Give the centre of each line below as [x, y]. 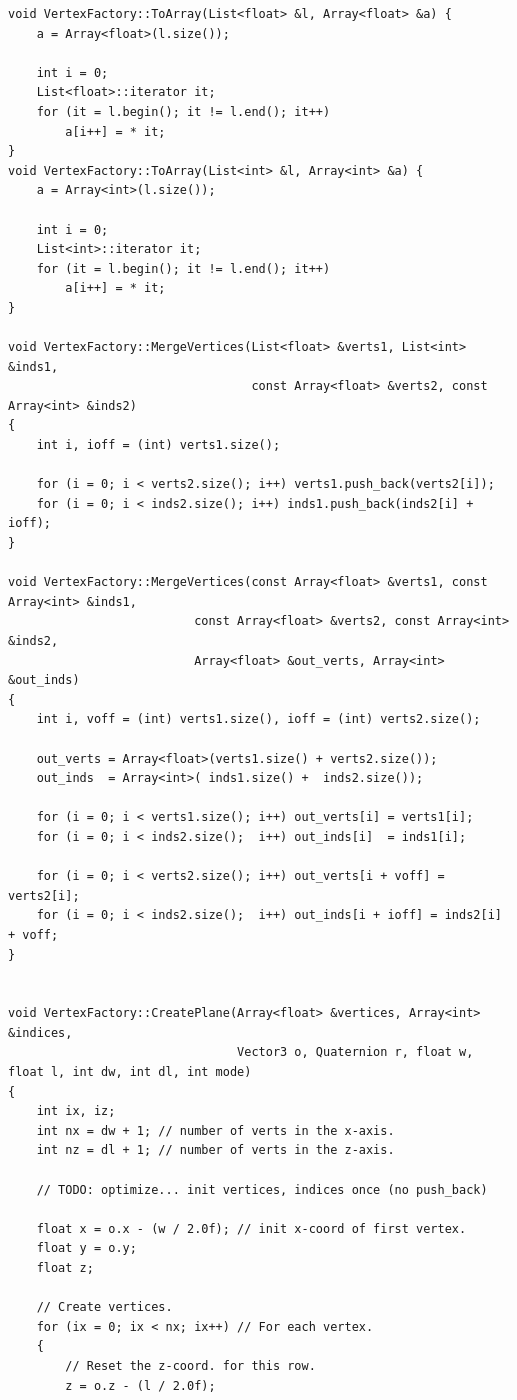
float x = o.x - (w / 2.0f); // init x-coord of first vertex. [251, 1228]
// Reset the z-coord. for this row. [190, 1365]
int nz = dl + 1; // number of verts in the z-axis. [215, 1150]
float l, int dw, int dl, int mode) [130, 1072]
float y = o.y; [86, 1248]
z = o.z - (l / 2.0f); [140, 1385]
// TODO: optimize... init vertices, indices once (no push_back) [262, 1189]
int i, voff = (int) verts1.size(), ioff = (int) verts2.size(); [258, 719]
